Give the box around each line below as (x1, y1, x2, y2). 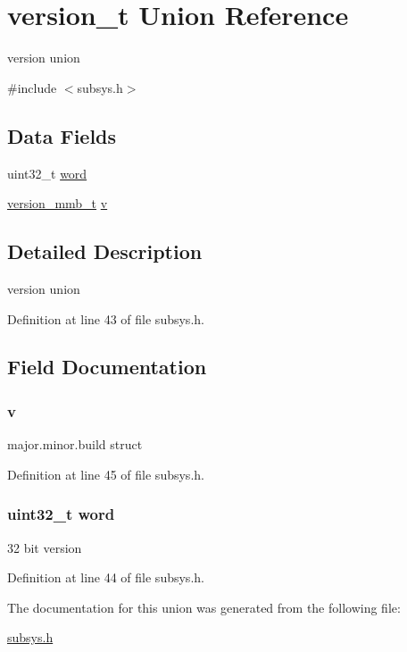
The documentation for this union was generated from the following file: (7, 598, 401, 616)
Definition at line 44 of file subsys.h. (7, 568, 204, 587)
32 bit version (7, 538, 82, 556)
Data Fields (7, 121, 117, 149)
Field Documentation (7, 353, 207, 380)
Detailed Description (7, 238, 203, 265)
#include (7, 78, 57, 96)
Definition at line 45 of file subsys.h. (7, 464, 204, 483)
